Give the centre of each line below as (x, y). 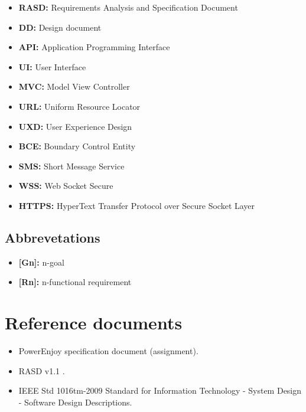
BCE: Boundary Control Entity (77, 146)
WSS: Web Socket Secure (66, 186)
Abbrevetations (53, 237)
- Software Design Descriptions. (75, 402)
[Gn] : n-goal (41, 262)
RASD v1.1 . (42, 370)
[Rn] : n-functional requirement (75, 282)
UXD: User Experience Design (75, 126)
